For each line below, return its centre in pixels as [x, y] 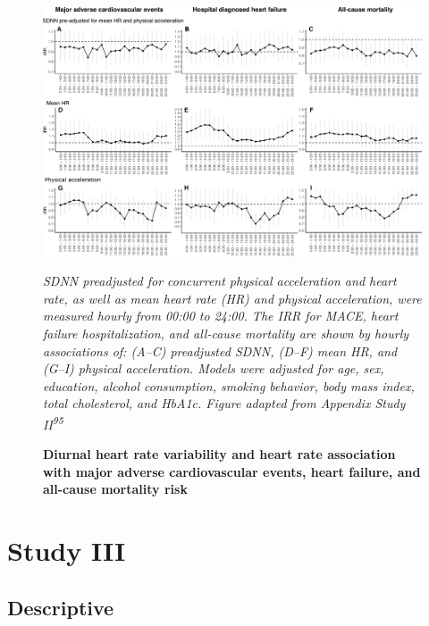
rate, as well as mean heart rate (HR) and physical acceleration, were [232, 298]
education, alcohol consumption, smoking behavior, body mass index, [229, 385]
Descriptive [61, 607]
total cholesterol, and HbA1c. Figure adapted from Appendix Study [224, 403]
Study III [67, 551]
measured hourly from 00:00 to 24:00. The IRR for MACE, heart [221, 316]
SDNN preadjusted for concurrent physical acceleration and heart [220, 281]
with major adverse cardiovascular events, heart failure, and [232, 471]
